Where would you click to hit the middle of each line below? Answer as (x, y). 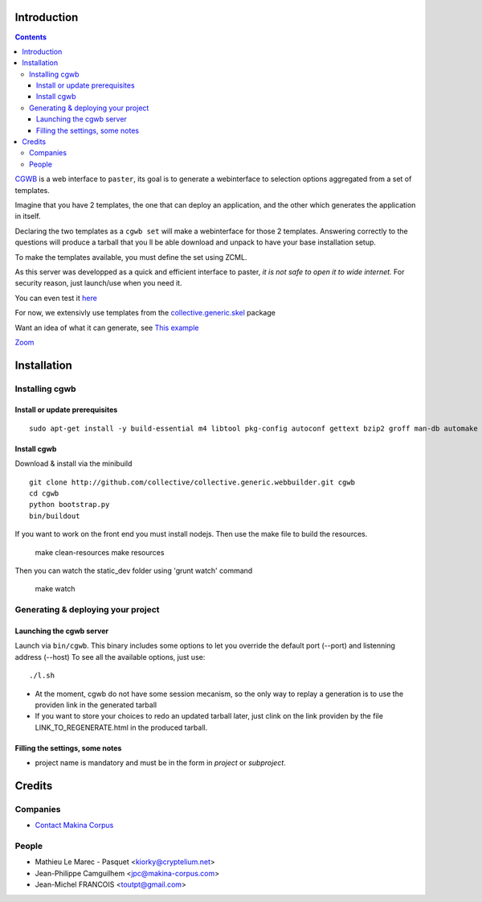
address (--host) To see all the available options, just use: (110, 657)
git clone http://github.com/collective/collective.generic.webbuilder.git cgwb (192, 482)
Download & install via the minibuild (74, 463)
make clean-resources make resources (100, 552)
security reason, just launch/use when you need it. (98, 283)
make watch (55, 589)
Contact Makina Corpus (74, 826)
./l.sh (42, 675)
